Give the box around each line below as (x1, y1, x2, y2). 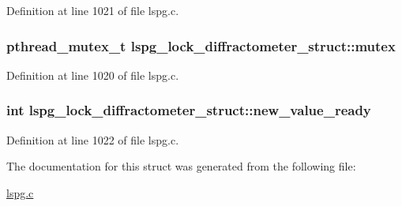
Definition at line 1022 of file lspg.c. (6, 131, 179, 148)
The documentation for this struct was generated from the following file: (6, 158, 356, 174)
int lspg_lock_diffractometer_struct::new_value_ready (6, 100, 371, 120)
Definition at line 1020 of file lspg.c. (6, 66, 179, 83)
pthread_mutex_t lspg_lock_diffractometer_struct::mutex (6, 36, 396, 55)
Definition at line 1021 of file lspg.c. (6, 2, 179, 18)
